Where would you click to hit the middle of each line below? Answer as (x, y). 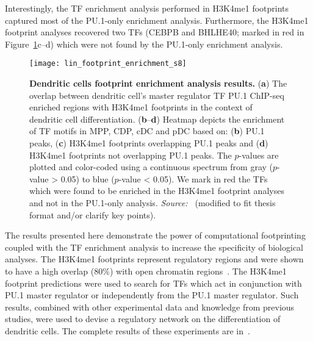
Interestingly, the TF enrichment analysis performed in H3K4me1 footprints (147, 8)
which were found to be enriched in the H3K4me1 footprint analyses (157, 191)
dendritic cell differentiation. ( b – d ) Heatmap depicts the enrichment (157, 119)
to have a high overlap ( (50, 271)
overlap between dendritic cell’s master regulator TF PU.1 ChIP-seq (157, 95)
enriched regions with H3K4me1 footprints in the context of (141, 107)
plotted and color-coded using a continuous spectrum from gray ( (151, 167)
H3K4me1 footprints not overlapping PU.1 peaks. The (131, 155)
